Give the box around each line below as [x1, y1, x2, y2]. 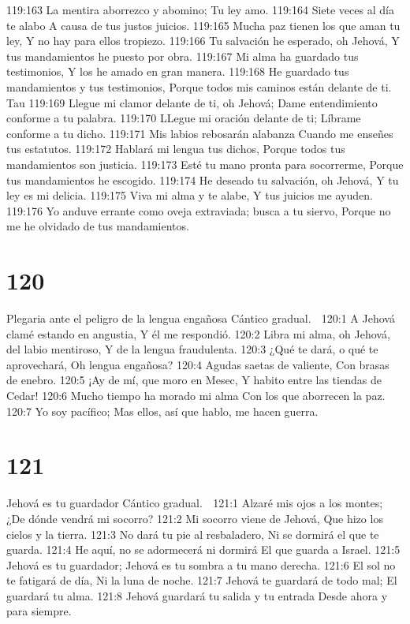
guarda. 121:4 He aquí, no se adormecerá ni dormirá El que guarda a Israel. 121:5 [6, 541, 401, 558]
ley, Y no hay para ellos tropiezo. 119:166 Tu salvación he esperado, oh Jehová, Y [6, 32, 400, 49]
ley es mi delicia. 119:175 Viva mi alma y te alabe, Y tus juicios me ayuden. [6, 187, 373, 204]
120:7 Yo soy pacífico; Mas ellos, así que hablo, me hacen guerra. [6, 402, 319, 419]
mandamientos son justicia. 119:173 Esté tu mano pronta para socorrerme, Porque [6, 155, 404, 172]
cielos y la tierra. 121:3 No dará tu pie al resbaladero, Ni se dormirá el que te [6, 525, 379, 542]
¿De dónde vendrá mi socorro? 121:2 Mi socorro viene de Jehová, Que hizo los [6, 510, 383, 526]
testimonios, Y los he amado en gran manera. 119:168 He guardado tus [6, 63, 349, 80]
